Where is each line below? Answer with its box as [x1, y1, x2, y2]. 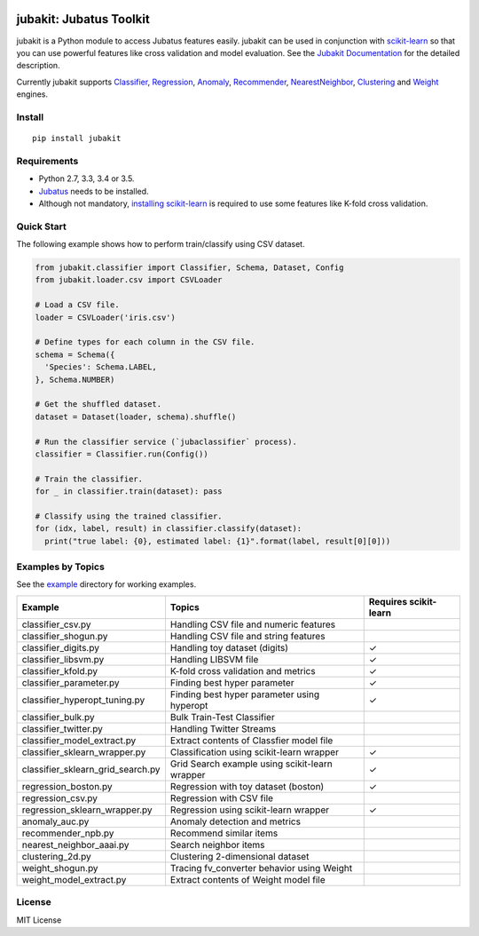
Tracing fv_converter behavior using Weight [169, 861, 353, 874]
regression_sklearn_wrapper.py [21, 804, 153, 816]
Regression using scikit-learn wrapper [169, 804, 330, 816]
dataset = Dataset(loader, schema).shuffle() [35, 411, 237, 422]
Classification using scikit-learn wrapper [169, 746, 339, 758]
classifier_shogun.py [21, 630, 108, 642]
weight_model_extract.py [21, 873, 127, 885]
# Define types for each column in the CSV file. [35, 337, 255, 347]
